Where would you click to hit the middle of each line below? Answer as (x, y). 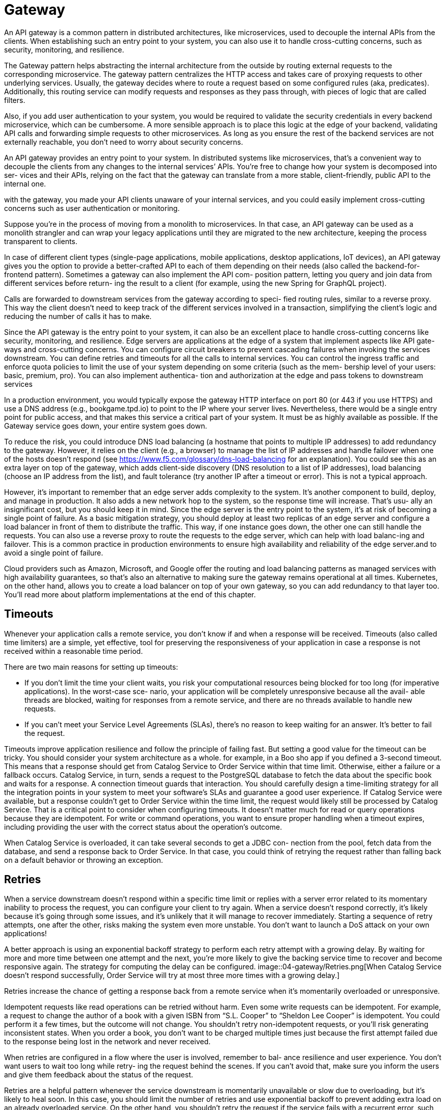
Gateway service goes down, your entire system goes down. (106, 426)
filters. (15, 100)
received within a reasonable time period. (74, 651)
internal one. (25, 183)
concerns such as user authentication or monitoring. (92, 208)
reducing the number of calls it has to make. (78, 316)
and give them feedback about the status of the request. (99, 1075)
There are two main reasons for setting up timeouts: (91, 667)
